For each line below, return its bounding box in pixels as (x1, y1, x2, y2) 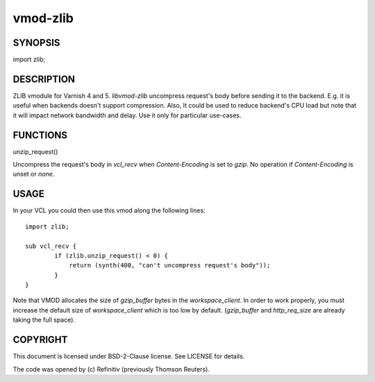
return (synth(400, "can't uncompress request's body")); (69, 261, 271, 269)
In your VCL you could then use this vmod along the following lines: (12, 206, 206, 215)
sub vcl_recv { (25, 242, 77, 250)
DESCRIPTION (12, 73, 76, 85)
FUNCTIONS (12, 129, 68, 141)
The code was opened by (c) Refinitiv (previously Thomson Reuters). (12, 365, 210, 373)
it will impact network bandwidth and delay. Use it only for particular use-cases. (12, 111, 242, 119)
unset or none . (12, 170, 55, 178)
